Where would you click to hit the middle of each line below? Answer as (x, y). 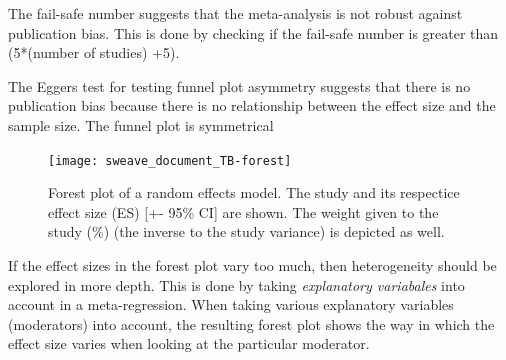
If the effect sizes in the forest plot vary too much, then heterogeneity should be (252, 265)
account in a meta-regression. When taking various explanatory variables (231, 304)
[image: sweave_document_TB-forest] (170, 160)
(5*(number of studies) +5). (94, 52)
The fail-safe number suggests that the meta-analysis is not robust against (235, 13)
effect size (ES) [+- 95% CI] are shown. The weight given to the (243, 211)
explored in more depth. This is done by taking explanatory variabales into (236, 284)
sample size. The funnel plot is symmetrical (141, 124)
